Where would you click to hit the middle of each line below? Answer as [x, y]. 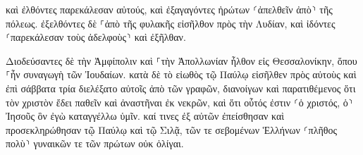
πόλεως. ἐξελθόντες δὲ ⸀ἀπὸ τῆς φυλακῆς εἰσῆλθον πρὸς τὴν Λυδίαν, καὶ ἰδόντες [171, 23]
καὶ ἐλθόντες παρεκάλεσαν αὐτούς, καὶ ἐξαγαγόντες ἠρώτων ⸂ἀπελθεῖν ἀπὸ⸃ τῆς [169, 9]
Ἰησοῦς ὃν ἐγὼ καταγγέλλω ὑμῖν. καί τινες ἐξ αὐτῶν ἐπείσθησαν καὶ [145, 116]
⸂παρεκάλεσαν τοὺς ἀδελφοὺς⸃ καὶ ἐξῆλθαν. [96, 37]
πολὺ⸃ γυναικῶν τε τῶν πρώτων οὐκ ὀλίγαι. [95, 143]
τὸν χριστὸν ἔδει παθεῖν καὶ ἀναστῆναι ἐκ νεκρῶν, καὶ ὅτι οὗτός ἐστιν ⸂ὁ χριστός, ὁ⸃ [179, 102]
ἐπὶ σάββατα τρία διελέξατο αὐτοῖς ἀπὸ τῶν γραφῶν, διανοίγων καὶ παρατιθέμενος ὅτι [181, 88]
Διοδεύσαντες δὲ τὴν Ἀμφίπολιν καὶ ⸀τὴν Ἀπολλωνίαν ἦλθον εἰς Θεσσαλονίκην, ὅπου [181, 60]
